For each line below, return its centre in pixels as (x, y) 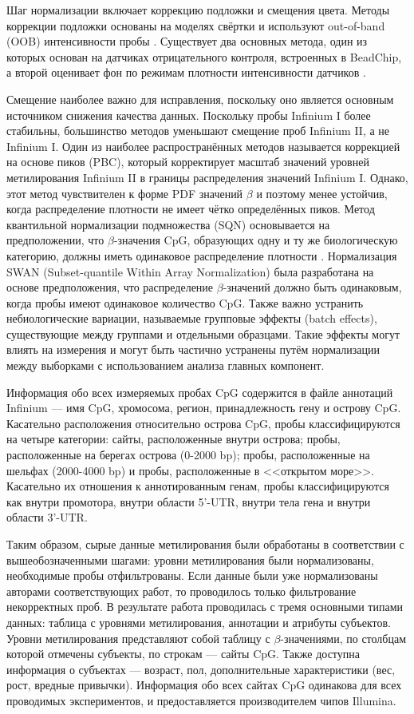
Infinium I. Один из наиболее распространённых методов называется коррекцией (203, 146)
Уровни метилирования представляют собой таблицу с (138, 638)
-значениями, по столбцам (343, 638)
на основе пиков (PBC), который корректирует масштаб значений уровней (188, 162)
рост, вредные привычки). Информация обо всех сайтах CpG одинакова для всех (204, 685)
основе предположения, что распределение (110, 287)
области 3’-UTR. (47, 517)
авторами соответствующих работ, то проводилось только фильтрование (181, 591)
